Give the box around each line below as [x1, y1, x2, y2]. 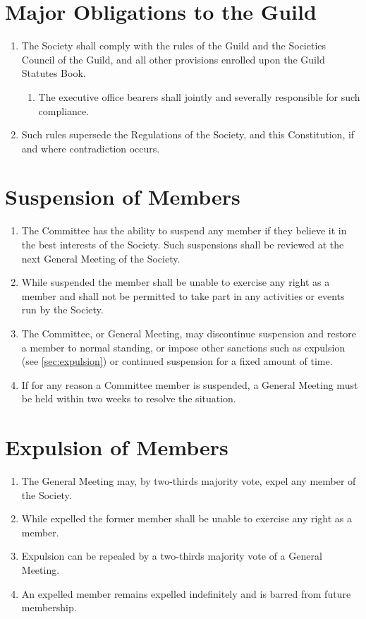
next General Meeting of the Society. [21, 251, 181, 265]
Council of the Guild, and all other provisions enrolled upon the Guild [21, 52, 325, 66]
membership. [21, 600, 77, 615]
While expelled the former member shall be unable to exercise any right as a [21, 511, 353, 526]
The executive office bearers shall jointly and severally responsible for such [38, 89, 360, 104]
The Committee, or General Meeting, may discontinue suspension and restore [21, 325, 357, 340]
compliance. [38, 103, 90, 118]
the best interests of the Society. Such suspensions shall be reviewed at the [21, 237, 344, 251]
